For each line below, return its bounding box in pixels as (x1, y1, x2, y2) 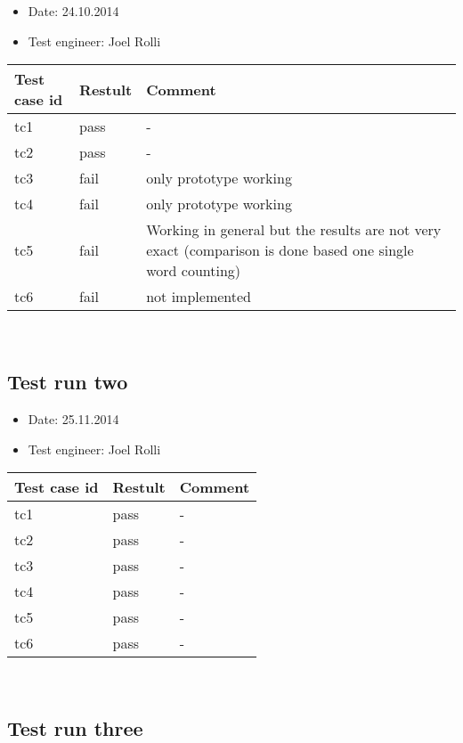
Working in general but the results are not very (146, 219, 442, 241)
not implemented (146, 286, 251, 307)
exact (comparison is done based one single (146, 240, 414, 261)
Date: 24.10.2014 (28, 2, 119, 20)
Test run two (7, 368, 128, 396)
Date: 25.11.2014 (28, 409, 119, 428)
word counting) (146, 260, 241, 282)
